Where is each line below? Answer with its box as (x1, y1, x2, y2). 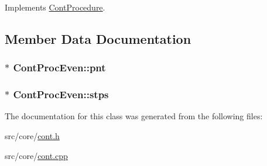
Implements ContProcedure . (5, 1, 105, 13)
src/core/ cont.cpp (5, 149, 68, 161)
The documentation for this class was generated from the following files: (5, 110, 263, 122)
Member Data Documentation (5, 29, 191, 47)
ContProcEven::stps (13, 87, 109, 102)
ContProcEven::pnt (13, 60, 106, 75)
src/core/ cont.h (5, 130, 60, 142)
